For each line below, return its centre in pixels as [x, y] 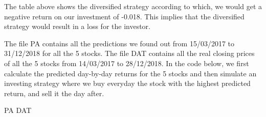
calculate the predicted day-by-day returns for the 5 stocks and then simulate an [130, 73]
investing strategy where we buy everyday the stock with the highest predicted [127, 83]
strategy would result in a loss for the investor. [77, 26]
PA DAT [18, 110]
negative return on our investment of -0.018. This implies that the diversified [124, 16]
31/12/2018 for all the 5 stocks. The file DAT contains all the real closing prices [129, 53]
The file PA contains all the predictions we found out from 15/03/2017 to [119, 43]
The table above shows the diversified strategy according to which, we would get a [133, 6]
